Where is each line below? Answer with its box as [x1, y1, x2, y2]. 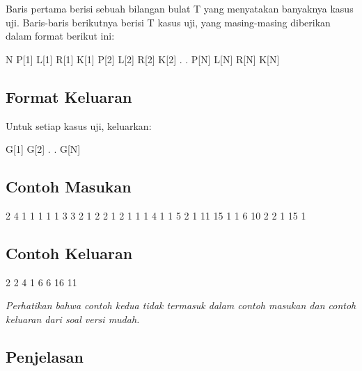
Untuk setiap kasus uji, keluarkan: [6, 118, 152, 133]
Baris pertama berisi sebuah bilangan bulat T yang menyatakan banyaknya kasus [6, 1, 354, 15]
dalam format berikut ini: [6, 28, 115, 43]
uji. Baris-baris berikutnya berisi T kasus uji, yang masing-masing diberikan [6, 15, 331, 29]
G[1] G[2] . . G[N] [6, 142, 81, 156]
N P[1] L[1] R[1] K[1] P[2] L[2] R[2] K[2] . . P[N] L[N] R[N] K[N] [6, 51, 280, 66]
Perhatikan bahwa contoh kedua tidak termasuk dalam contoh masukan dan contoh [6, 298, 356, 313]
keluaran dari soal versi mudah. [6, 311, 140, 326]
